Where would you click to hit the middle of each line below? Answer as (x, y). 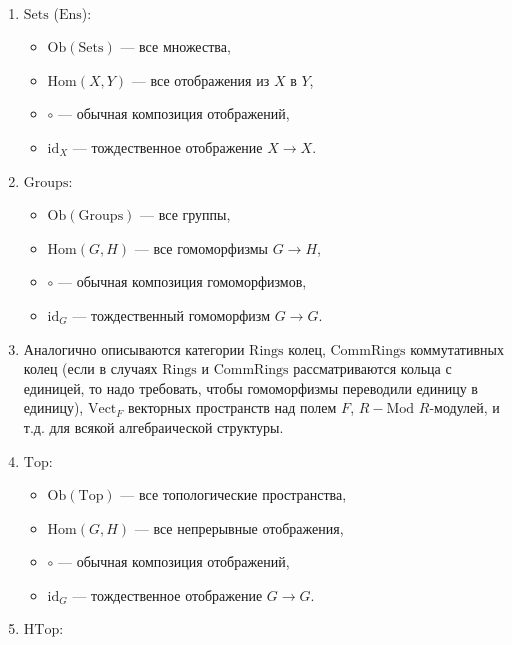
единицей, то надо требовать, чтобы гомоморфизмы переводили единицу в (250, 387)
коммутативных (457, 348)
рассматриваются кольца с (372, 368)
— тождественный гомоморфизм (171, 314)
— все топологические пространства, (233, 494)
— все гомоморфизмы (201, 247)
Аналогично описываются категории (134, 348)
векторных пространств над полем (232, 407)
